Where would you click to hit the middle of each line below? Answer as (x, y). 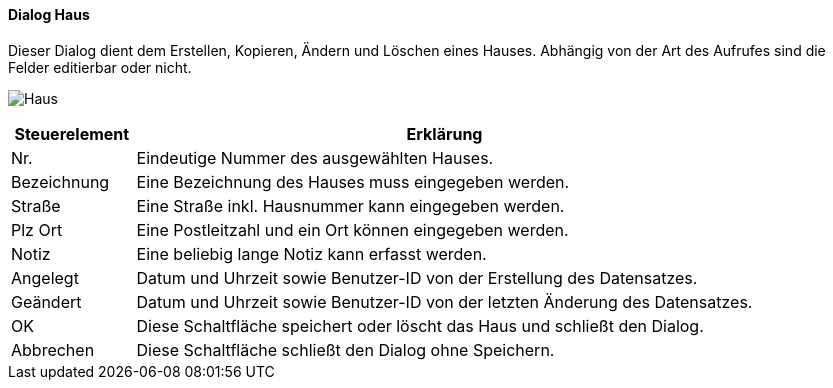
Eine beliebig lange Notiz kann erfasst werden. (311, 253)
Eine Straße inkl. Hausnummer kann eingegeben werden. (350, 205)
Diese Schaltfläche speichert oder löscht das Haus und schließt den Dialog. (420, 325)
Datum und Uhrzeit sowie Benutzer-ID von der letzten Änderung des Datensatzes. (444, 301)
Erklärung (444, 133)
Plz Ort (37, 229)
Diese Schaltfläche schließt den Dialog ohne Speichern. (345, 349)
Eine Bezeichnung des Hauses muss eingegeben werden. (353, 181)
